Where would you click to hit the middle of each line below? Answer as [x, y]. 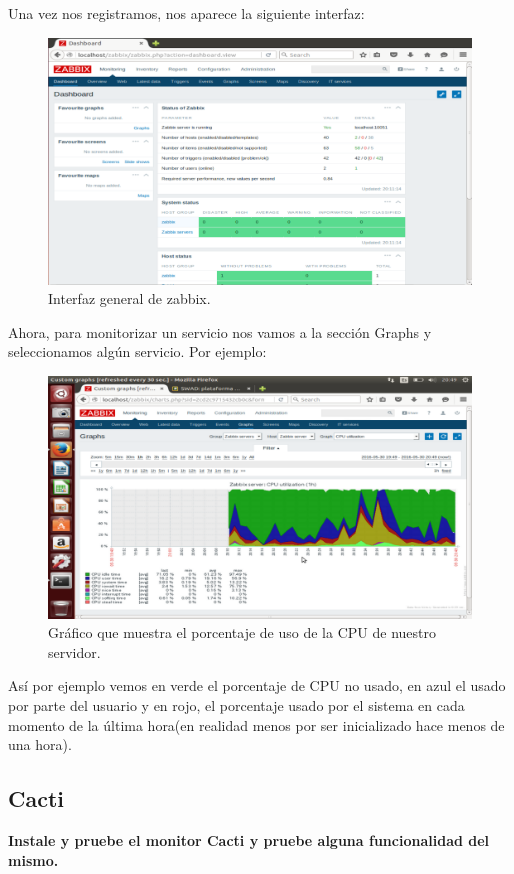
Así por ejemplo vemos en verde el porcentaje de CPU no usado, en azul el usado [257, 685]
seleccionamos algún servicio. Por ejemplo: [137, 351]
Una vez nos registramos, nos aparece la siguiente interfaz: [186, 13]
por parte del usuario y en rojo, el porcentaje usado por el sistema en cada [236, 705]
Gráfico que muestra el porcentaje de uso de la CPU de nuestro [242, 632]
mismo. [33, 859]
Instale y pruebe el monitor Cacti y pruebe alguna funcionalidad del [249, 839]
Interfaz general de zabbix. [129, 298]
